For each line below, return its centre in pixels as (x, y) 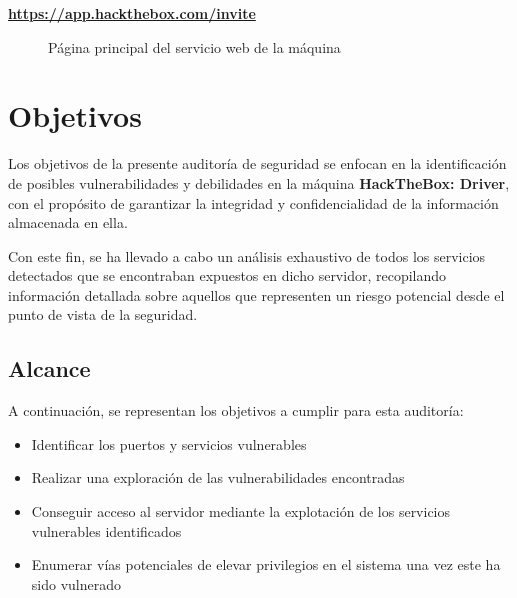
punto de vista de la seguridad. (103, 314)
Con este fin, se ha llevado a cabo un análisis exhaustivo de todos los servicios (247, 255)
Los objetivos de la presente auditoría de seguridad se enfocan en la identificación (257, 163)
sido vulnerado (76, 583)
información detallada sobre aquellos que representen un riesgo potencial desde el (256, 294)
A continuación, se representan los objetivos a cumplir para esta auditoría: (236, 410)
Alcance (49, 368)
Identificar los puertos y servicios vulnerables (169, 443)
